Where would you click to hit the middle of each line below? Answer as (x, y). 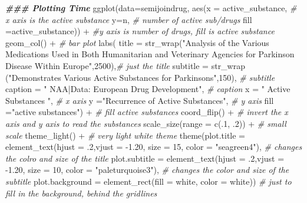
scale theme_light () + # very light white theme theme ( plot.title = (126, 135)
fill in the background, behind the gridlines (81, 193)
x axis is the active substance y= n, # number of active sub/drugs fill (129, 19)
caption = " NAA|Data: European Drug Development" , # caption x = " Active (148, 89)
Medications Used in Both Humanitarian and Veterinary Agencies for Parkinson (150, 54)
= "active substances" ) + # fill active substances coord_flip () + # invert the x (147, 112)
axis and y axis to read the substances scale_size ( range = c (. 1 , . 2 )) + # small (146, 123)
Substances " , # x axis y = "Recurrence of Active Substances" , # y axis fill (140, 100)
